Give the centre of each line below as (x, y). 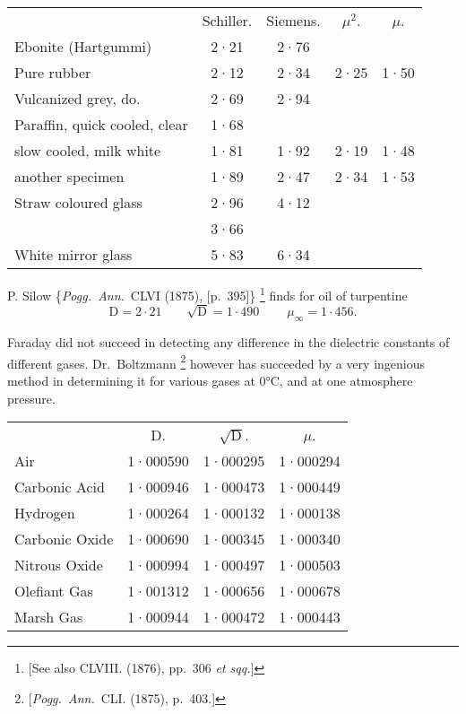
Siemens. (293, 20)
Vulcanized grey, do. (78, 98)
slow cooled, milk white (88, 150)
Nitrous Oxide (59, 565)
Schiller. (227, 20)
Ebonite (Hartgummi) (83, 46)
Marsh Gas (49, 617)
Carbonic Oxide (64, 539)
